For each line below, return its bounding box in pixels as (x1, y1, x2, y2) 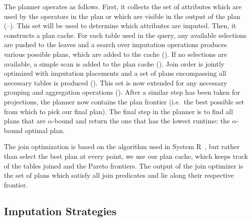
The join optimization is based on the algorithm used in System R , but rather (4, 141, 240, 152)
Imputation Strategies (4, 203, 117, 218)
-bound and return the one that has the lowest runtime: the (52, 116, 230, 126)
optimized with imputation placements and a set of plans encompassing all (4, 68, 226, 78)
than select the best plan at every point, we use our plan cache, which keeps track (4, 151, 248, 161)
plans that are (4, 116, 46, 126)
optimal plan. (25, 125, 65, 135)
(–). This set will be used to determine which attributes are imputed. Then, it (4, 20, 236, 31)
